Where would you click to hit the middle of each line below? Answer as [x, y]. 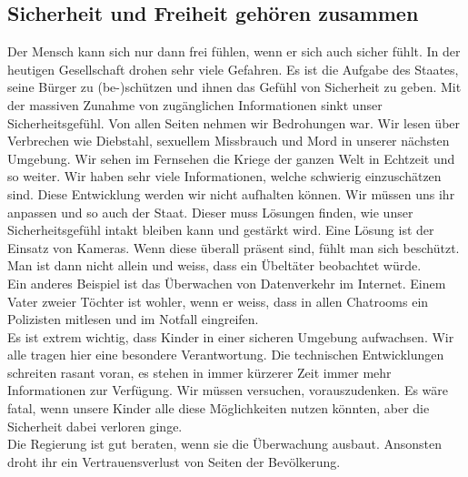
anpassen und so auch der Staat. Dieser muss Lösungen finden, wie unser [210, 212]
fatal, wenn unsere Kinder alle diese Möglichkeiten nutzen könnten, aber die [219, 408]
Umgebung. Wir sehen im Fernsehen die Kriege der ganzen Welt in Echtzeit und [231, 158]
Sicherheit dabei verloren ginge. [95, 426]
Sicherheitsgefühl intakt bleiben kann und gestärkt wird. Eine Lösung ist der [221, 230]
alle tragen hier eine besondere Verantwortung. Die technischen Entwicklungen [226, 355]
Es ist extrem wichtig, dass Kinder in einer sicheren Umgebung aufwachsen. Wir [231, 336]
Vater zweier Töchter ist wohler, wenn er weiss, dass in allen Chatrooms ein [218, 301]
